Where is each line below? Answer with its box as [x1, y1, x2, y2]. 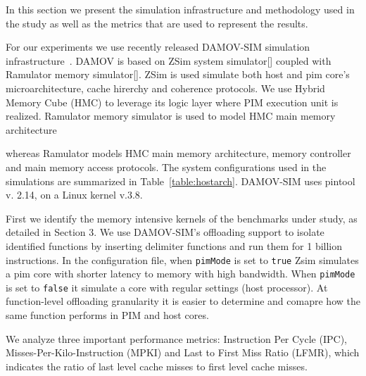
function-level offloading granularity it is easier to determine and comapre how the [6, 294, 360, 308]
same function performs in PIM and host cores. [6, 308, 209, 322]
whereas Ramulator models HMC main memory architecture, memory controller [6, 146, 351, 161]
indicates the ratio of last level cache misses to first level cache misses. [6, 358, 308, 373]
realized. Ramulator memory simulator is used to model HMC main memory [6, 108, 336, 123]
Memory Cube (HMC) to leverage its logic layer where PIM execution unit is [6, 94, 339, 109]
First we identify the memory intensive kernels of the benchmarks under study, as [6, 211, 358, 225]
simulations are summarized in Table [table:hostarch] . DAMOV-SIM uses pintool [6, 173, 355, 188]
